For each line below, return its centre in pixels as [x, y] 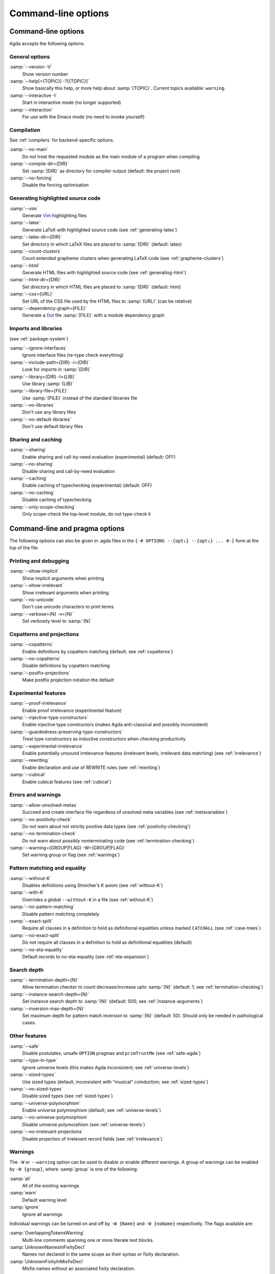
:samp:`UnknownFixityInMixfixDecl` [47, 1261]
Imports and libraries [36, 329]
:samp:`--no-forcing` [31, 178]
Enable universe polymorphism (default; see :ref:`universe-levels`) [92, 1110]
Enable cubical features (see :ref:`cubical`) [67, 782]
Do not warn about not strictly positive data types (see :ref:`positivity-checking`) [106, 826]
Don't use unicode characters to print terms [68, 607]
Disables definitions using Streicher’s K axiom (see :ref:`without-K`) [92, 885]
